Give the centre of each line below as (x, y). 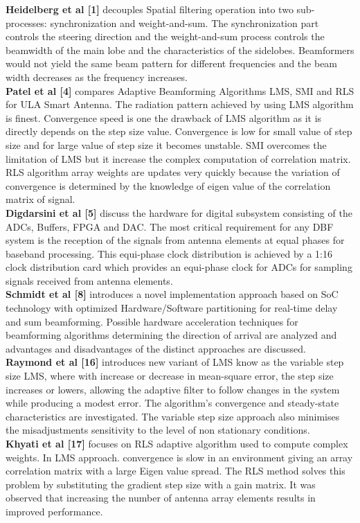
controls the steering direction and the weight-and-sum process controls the (165, 36)
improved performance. (54, 511)
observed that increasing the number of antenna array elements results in (161, 498)
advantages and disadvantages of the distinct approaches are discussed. (156, 348)
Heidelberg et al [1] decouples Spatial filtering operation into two (150, 9)
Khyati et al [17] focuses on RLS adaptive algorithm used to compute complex (177, 443)
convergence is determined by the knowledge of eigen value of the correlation (168, 185)
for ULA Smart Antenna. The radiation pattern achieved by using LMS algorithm (180, 104)
